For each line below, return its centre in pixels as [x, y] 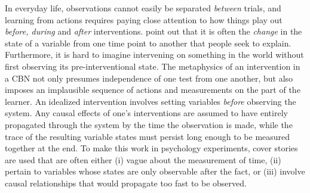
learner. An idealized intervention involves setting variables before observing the [151, 101]
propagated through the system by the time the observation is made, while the [149, 124]
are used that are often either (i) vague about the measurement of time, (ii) [143, 159]
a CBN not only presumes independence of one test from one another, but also [149, 78]
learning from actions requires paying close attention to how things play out [144, 19]
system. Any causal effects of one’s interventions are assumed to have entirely [146, 113]
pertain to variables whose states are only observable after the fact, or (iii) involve [155, 171]
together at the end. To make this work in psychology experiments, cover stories [151, 148]
